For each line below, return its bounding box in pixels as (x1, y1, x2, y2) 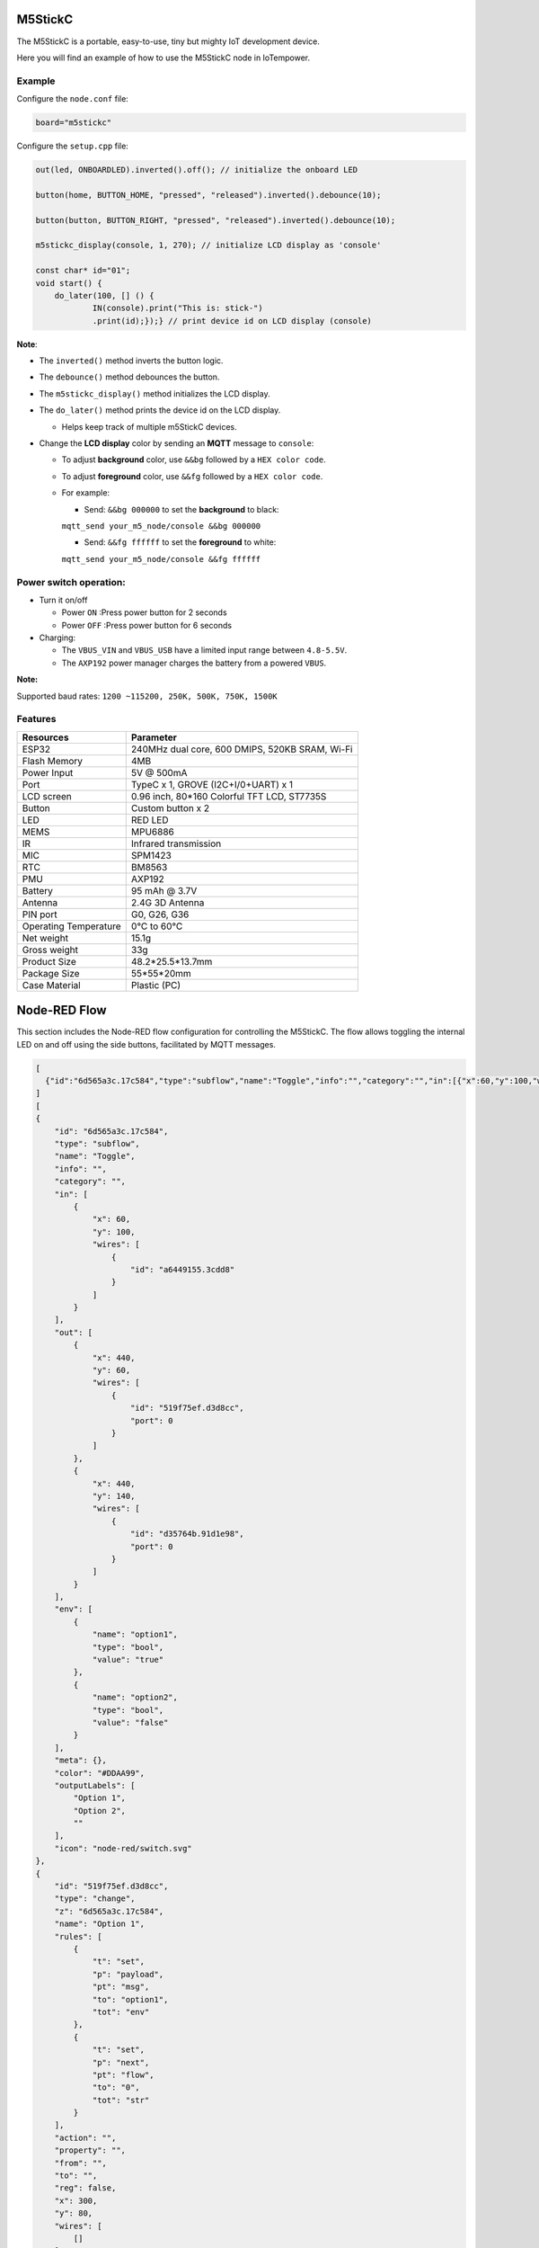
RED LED (130, 814, 169, 826)
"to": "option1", (92, 1994, 169, 2004)
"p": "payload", (92, 1969, 164, 1979)
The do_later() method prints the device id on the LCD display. (39, 405, 281, 415)
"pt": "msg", (92, 1982, 150, 1992)
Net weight (22, 932, 69, 944)
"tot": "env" (92, 2006, 150, 2017)
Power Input (22, 766, 74, 779)
